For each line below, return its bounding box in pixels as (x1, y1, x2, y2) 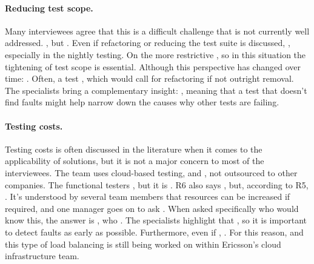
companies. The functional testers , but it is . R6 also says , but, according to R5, (5, 178, 309, 191)
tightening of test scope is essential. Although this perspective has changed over (5, 60, 301, 73)
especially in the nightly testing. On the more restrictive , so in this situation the (5, 48, 306, 61)
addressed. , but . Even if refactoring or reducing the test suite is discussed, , (5, 36, 290, 49)
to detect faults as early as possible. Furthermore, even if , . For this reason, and (5, 225, 304, 238)
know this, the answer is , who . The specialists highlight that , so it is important (5, 214, 307, 226)
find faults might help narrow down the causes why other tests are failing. (5, 96, 279, 108)
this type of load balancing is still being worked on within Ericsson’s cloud (5, 237, 281, 250)
